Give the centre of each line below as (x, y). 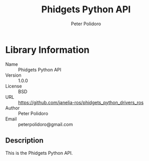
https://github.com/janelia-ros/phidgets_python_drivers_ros (81, 102)
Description (24, 141)
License (14, 86)
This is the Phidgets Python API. (39, 153)
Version (13, 75)
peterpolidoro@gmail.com (46, 124)
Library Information (47, 50)
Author (13, 108)
